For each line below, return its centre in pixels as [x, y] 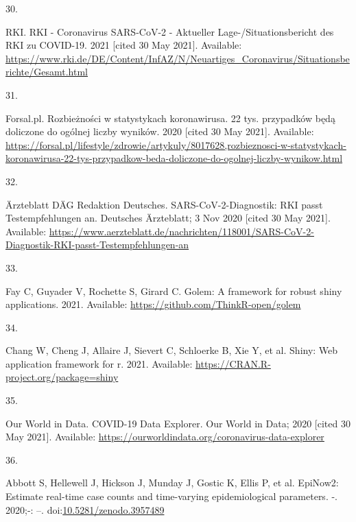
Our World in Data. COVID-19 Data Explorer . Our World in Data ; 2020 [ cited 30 [178, 423]
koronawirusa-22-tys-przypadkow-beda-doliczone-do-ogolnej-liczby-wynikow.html [174, 158]
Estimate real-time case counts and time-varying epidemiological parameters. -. [171, 496]
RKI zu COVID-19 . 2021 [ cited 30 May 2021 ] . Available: [124, 45]
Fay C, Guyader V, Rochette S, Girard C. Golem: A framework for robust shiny [174, 290]
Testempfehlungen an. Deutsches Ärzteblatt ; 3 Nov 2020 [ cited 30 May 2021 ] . [168, 218]
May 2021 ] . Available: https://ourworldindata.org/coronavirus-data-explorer [165, 437]
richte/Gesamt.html [47, 72]
